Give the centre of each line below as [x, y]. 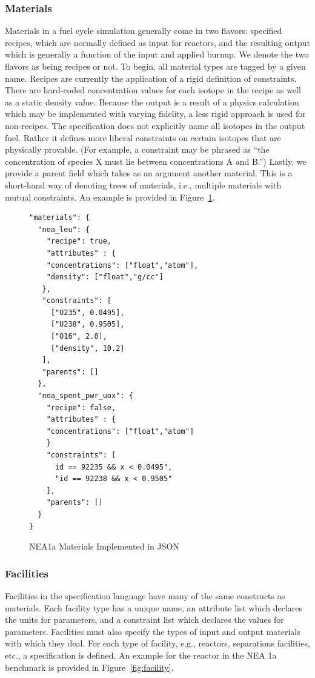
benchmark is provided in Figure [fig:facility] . [89, 667]
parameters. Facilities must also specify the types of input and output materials [153, 631]
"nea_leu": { [64, 229]
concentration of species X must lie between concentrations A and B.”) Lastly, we [156, 161]
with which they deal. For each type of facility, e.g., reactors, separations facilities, [157, 643]
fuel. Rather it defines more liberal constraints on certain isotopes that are [143, 137]
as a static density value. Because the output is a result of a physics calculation [152, 101]
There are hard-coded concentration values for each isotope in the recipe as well [153, 90]
